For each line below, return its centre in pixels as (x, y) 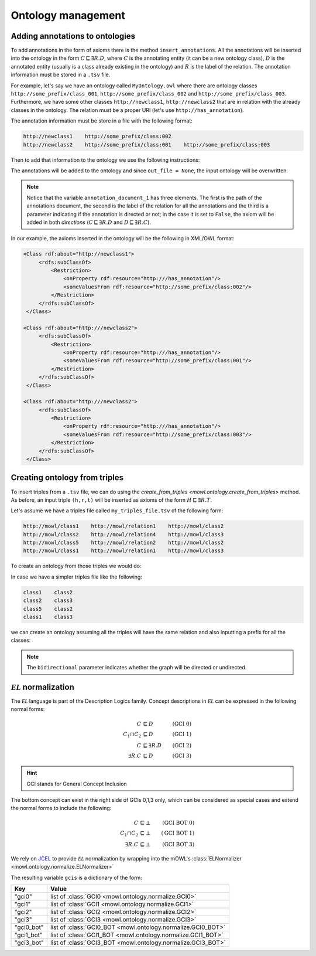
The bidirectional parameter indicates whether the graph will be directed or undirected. (137, 668)
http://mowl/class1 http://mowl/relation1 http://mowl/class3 (123, 551)
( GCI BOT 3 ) (178, 845)
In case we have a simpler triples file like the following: (77, 577)
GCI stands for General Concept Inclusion (77, 784)
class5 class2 (48, 609)
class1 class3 (48, 617)
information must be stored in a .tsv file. (61, 75)
